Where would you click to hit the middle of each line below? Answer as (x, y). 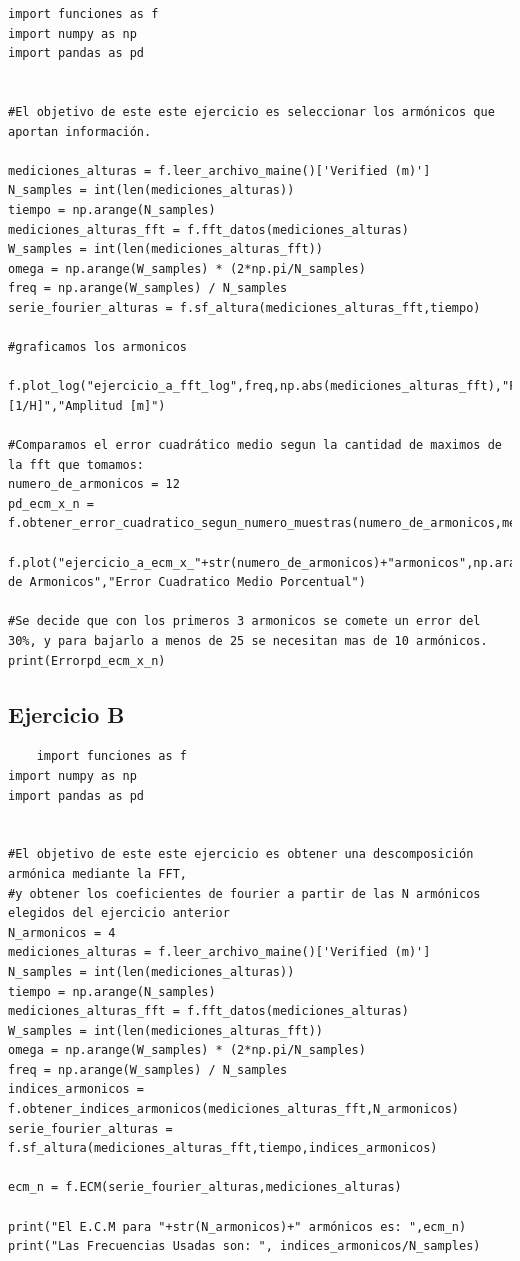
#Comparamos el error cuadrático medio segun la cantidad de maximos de (255, 445)
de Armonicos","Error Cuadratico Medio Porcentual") (187, 582)
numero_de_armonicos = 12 (94, 484)
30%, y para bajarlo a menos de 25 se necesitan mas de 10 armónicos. (248, 641)
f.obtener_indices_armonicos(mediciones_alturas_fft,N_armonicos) (234, 1109)
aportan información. (80, 131)
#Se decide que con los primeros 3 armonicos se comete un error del (244, 621)
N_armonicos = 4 (62, 932)
